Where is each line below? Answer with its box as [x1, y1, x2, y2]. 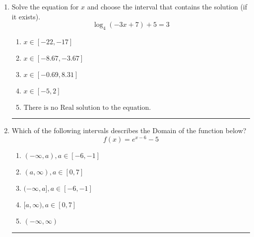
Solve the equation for [11, 1, 79, 11]
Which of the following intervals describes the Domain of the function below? [11, 125, 247, 135]
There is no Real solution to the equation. [23, 104, 151, 111]
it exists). [11, 11, 41, 21]
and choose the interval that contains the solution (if [87, 1, 248, 11]
